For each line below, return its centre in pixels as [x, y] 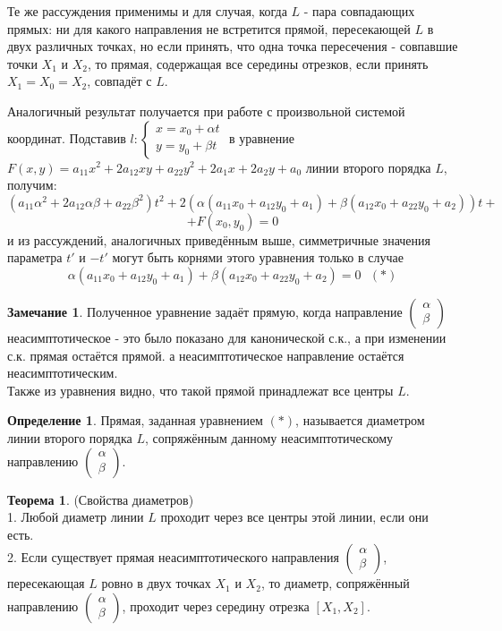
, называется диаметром [360, 420]
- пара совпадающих [359, 11]
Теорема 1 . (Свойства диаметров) [101, 499]
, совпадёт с [119, 81]
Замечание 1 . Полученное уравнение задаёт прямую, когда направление [205, 311]
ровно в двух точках [156, 583]
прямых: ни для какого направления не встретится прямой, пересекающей [209, 28]
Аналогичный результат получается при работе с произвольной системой [206, 111]
